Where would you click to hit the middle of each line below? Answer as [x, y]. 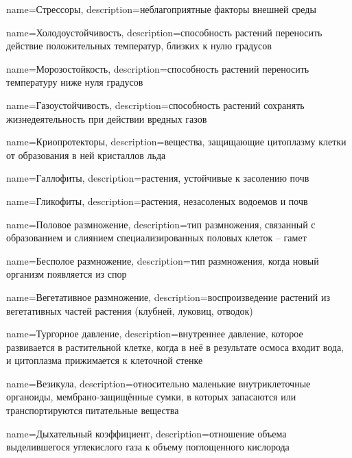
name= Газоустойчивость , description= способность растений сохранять [155, 105]
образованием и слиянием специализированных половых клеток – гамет [156, 238]
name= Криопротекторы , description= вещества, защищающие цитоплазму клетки [176, 142]
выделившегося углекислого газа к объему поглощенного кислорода [148, 447]
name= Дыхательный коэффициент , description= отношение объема [146, 433]
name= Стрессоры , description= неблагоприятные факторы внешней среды [161, 9]
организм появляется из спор [67, 274]
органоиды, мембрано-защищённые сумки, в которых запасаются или [151, 397]
